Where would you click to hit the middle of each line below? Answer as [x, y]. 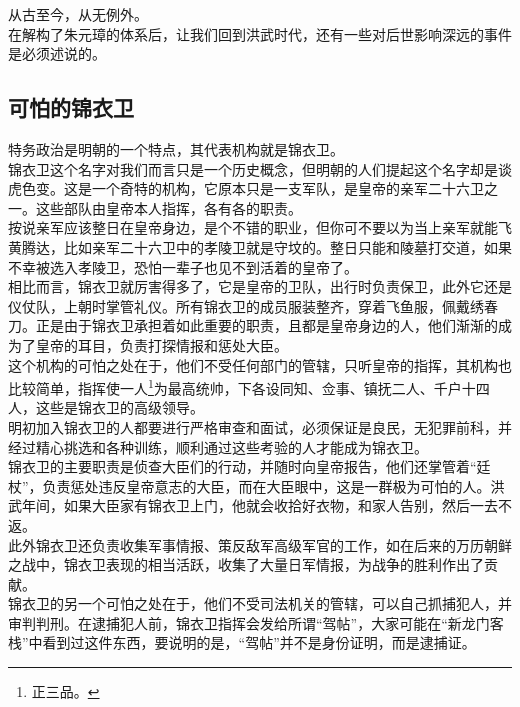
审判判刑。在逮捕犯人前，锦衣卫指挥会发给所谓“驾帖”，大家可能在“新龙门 [249, 622]
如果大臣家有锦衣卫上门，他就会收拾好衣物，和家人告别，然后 [266, 505]
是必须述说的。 [57, 53]
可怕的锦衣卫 [71, 107]
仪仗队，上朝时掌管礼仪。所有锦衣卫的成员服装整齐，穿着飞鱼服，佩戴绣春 [253, 305]
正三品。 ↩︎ [65, 691]
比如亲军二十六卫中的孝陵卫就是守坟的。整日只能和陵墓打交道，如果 [287, 246]
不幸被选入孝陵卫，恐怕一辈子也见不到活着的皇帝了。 [183, 266]
